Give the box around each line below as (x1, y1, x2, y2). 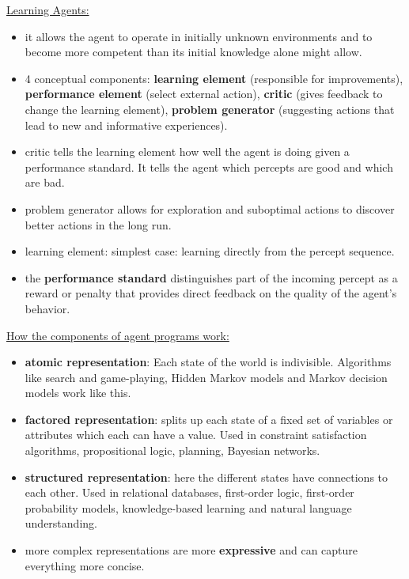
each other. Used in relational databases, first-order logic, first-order (25, 484, 354, 501)
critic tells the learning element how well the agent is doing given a (25, 143, 350, 160)
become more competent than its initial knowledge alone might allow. (25, 44, 362, 60)
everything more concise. (25, 557, 145, 573)
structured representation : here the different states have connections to (25, 468, 388, 485)
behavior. (25, 300, 70, 316)
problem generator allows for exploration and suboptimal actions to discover (25, 200, 395, 217)
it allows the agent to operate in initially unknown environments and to (25, 28, 373, 44)
